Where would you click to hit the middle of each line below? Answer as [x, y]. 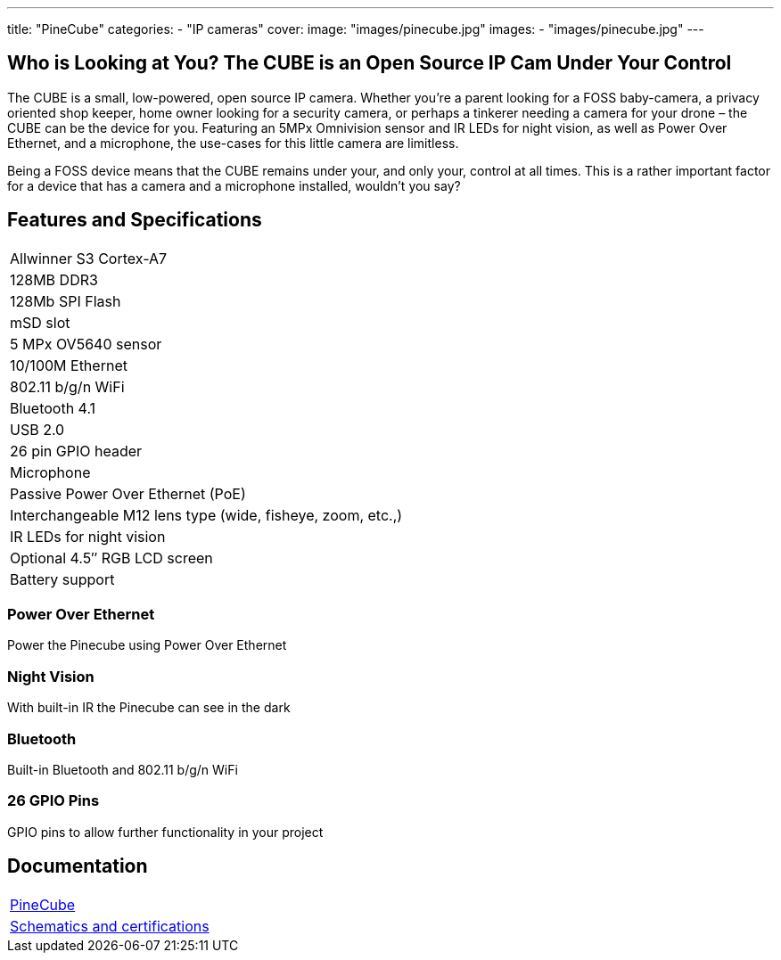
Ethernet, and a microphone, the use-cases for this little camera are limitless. [233, 143]
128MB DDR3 [54, 279]
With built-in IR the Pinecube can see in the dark [149, 708]
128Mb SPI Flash [66, 301]
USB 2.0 [37, 429]
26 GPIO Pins [53, 801]
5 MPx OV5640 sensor [86, 344]
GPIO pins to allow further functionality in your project [165, 832]
